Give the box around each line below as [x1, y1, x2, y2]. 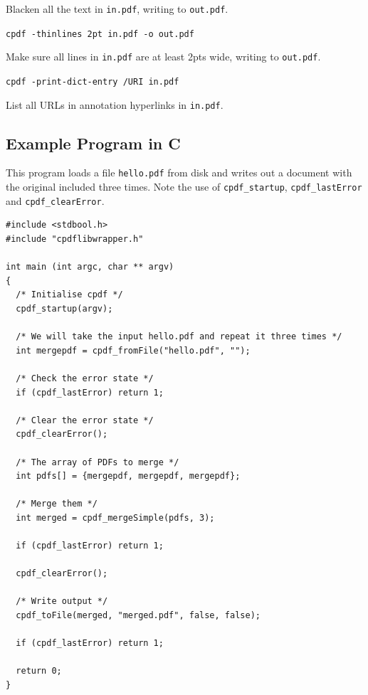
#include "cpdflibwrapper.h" [6, 234, 144, 245]
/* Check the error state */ [16, 373, 154, 383]
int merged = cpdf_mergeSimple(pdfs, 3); [16, 512, 215, 523]
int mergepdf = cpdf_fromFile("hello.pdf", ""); [16, 345, 251, 356]
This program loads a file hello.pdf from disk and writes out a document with [6, 165, 352, 180]
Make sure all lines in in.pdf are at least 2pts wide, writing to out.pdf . [6, 49, 321, 64]
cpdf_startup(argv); [16, 304, 113, 314]
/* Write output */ [16, 596, 108, 607]
